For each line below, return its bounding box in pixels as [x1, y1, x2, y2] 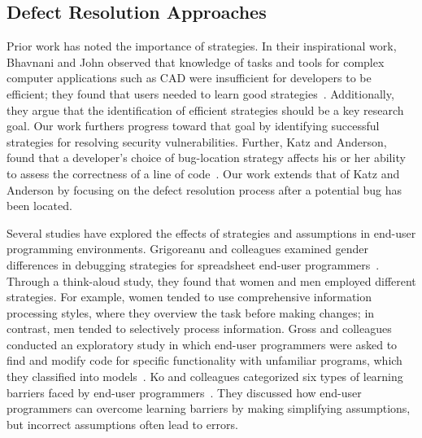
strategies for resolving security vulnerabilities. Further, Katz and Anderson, [7, 133, 387, 150]
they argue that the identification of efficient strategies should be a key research [7, 101, 404, 118]
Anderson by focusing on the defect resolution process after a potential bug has [7, 181, 402, 198]
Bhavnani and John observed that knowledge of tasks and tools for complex [7, 53, 385, 70]
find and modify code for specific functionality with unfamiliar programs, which [7, 352, 402, 369]
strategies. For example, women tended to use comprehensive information [7, 288, 372, 305]
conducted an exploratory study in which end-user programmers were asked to [7, 335, 398, 353]
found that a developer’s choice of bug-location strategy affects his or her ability [7, 149, 406, 166]
